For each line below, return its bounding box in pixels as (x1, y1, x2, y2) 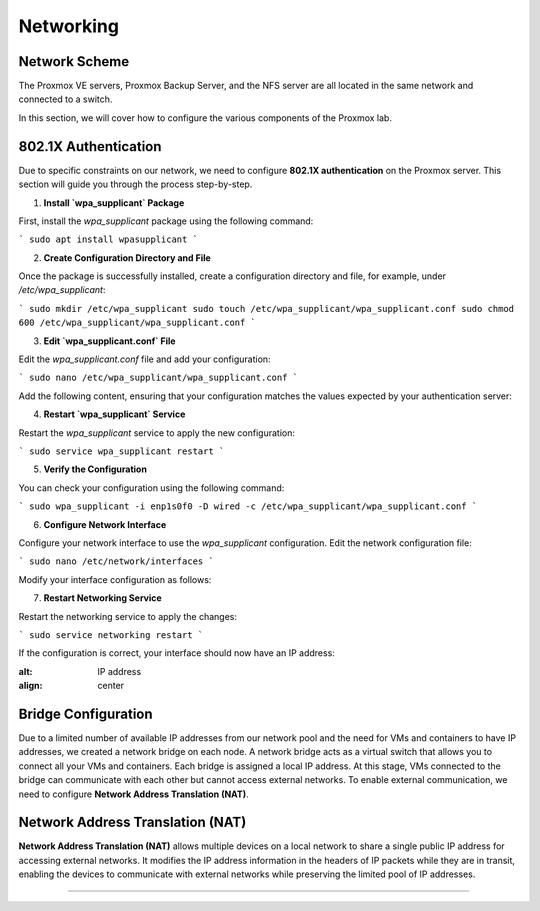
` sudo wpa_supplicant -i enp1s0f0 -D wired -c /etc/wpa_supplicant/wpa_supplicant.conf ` (18, 501, 478, 512)
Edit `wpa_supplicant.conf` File (43, 335, 176, 347)
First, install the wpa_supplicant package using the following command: (18, 215, 314, 227)
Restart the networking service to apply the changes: (18, 610, 237, 622)
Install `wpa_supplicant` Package (43, 196, 185, 209)
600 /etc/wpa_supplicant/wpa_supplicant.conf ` (18, 317, 257, 329)
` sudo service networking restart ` (18, 629, 204, 640)
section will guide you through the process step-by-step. (18, 178, 253, 190)
